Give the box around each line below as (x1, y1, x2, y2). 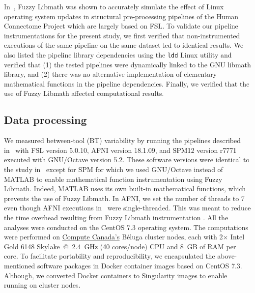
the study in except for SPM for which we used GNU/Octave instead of (4, 164, 223, 174)
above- (217, 251, 237, 261)
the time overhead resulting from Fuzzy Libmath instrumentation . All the (4, 212, 228, 222)
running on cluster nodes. (4, 280, 81, 290)
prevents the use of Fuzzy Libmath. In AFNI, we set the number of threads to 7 (4, 193, 245, 203)
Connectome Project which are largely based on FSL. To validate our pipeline (4, 21, 238, 31)
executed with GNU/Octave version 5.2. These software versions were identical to (4, 154, 250, 165)
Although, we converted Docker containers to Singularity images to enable (4, 270, 227, 280)
